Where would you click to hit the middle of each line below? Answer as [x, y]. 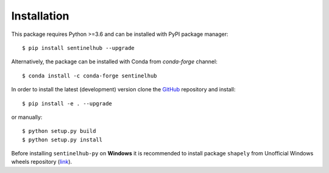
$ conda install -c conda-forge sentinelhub [90, 76]
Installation [40, 16]
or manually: [27, 117]
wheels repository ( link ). [42, 162]
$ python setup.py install [62, 139]
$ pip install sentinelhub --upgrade [79, 48]
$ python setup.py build [59, 131]
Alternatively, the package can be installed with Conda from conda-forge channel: [114, 62]
